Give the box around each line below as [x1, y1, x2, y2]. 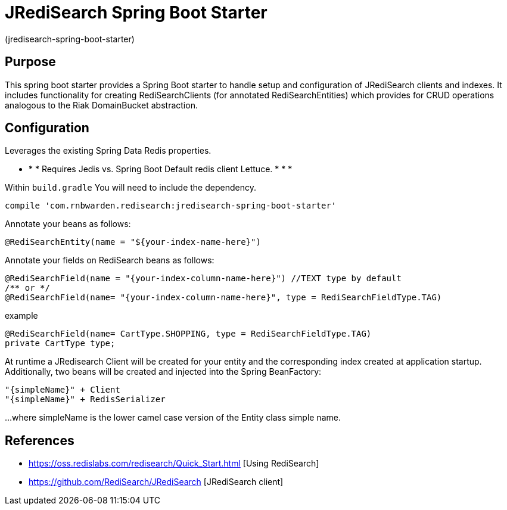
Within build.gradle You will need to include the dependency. [5, 182, 256, 193]
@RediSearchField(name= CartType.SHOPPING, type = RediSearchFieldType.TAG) [5, 329, 372, 339]
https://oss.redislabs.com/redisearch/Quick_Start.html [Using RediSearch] [29, 458, 319, 469]
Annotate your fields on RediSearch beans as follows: [5, 255, 214, 266]
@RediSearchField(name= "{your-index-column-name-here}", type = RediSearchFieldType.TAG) [5, 293, 442, 303]
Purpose [5, 54, 56, 70]
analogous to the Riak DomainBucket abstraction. [5, 99, 198, 110]
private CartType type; [5, 338, 116, 349]
